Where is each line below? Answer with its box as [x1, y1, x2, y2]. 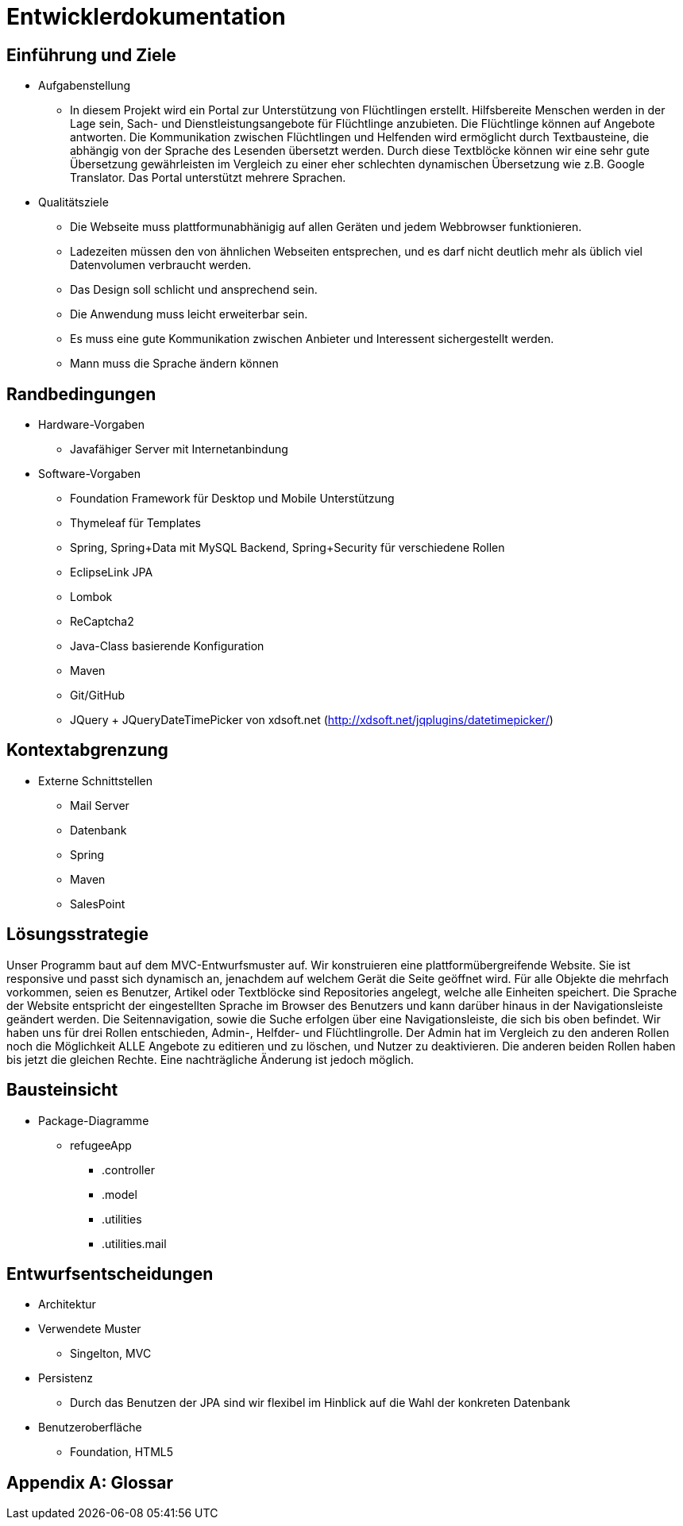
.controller [102, 1162, 155, 1177]
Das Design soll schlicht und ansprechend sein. [70, 283, 318, 297]
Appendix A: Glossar [6, 1472, 174, 1493]
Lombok [70, 590, 113, 604]
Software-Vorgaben [38, 467, 141, 481]
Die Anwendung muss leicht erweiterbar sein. [70, 307, 308, 322]
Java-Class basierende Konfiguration [70, 639, 264, 653]
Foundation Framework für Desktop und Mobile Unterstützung [70, 491, 395, 506]
